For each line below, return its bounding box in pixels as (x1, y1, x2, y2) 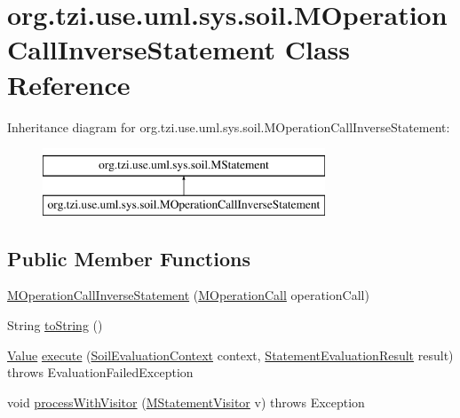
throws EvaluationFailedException (7, 363, 194, 382)
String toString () (7, 316, 103, 335)
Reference (7, 66, 131, 102)
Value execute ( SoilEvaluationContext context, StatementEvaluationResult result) (7, 345, 454, 364)
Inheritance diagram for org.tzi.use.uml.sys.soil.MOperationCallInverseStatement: (7, 117, 450, 136)
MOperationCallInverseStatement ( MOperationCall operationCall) (7, 286, 369, 304)
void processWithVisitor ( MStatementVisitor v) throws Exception (7, 392, 365, 411)
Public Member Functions (7, 244, 250, 272)
